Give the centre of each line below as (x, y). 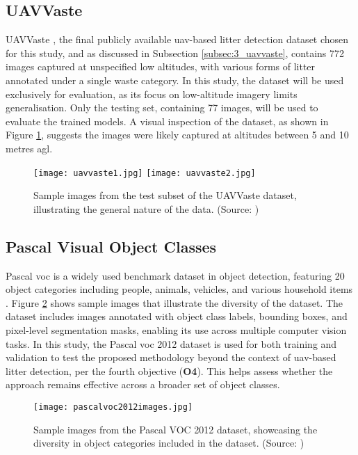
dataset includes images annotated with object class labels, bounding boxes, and (177, 316)
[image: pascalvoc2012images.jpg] (113, 407)
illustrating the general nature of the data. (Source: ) (146, 208)
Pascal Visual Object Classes (111, 246)
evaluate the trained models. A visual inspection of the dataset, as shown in (167, 121)
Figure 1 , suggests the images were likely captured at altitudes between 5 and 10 (177, 135)
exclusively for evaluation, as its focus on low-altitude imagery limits (152, 94)
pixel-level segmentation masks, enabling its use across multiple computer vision (176, 329)
